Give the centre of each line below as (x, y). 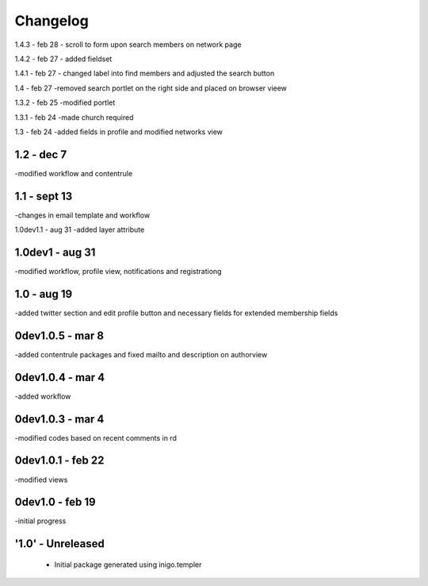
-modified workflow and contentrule (74, 173)
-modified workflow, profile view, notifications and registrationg (118, 271)
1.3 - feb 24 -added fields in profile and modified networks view (119, 132)
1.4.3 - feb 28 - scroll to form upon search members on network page (128, 44)
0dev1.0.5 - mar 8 (59, 335)
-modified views (41, 480)
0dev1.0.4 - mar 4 (60, 377)
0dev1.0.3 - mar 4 (59, 419)
